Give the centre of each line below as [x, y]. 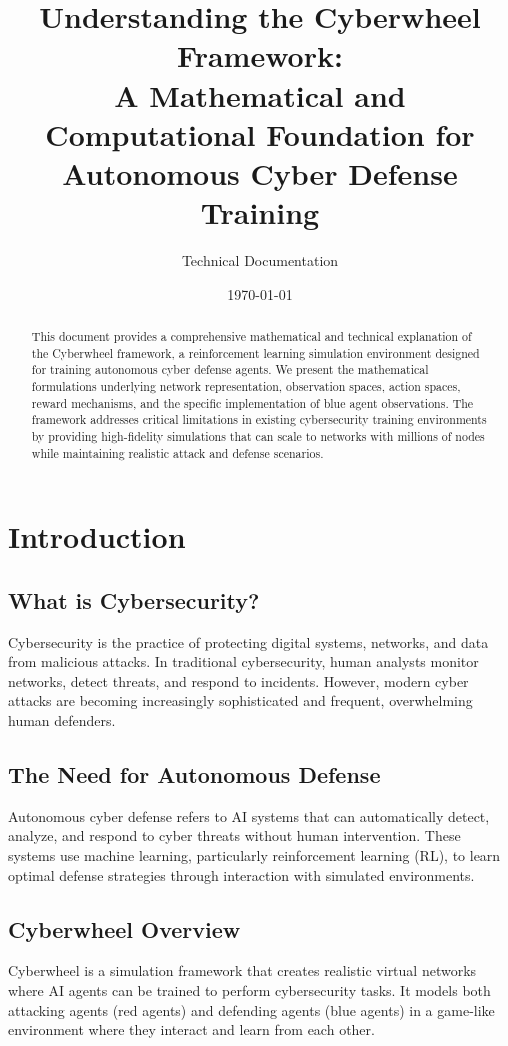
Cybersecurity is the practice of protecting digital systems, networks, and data [248, 641]
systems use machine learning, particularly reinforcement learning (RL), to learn [254, 855]
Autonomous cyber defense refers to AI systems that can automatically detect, [249, 815]
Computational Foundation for [260, 133]
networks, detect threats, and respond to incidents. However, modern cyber [238, 680]
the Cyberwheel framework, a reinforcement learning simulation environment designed [255, 352]
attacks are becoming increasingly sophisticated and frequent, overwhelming [240, 700]
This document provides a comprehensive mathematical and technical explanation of [251, 336]
